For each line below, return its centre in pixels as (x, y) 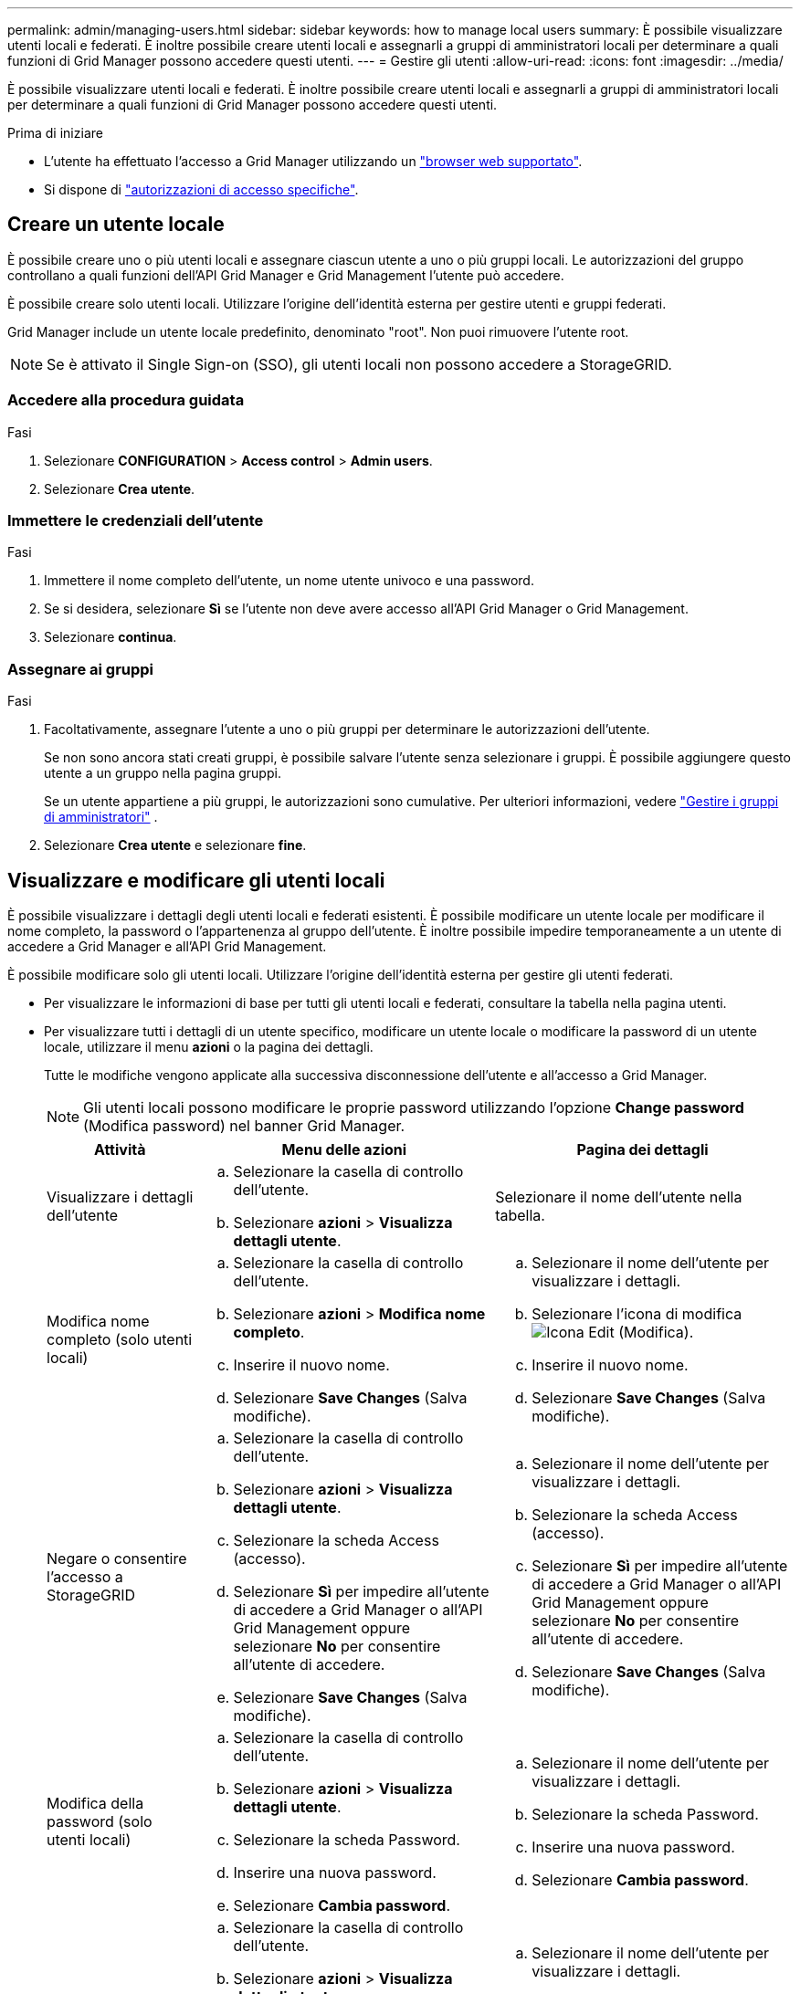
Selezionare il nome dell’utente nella (619, 1196)
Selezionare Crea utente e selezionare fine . (175, 845)
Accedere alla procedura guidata (126, 400)
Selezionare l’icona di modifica (637, 1313)
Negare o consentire (117, 1558)
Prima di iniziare (55, 133)
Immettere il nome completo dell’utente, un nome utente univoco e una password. (289, 581)
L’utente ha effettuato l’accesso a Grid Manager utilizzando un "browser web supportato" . (313, 161)
